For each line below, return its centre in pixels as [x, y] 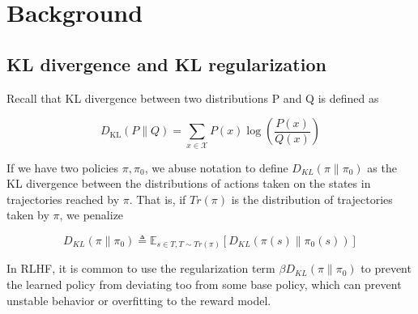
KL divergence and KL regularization [166, 64]
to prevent [386, 268]
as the [382, 167]
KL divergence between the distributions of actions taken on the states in [189, 183]
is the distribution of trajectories [312, 199]
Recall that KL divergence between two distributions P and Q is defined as [193, 98]
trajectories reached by [63, 199]
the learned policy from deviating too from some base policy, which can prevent [204, 284]
